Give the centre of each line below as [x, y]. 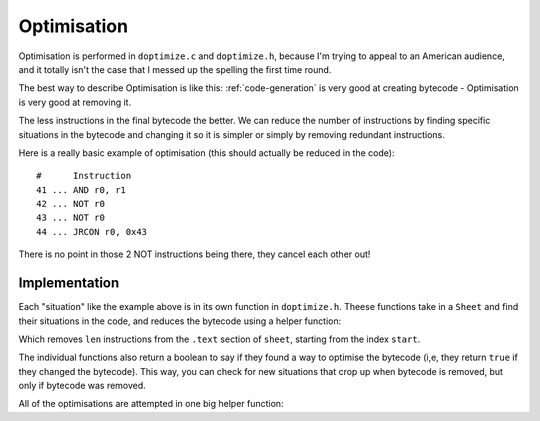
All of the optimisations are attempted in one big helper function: [151, 404]
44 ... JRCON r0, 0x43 [92, 231]
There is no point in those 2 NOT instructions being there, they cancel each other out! [194, 254]
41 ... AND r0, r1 [81, 189]
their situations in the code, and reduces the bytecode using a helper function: [180, 321]
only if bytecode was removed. [82, 386]
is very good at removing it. [75, 102]
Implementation [69, 283]
